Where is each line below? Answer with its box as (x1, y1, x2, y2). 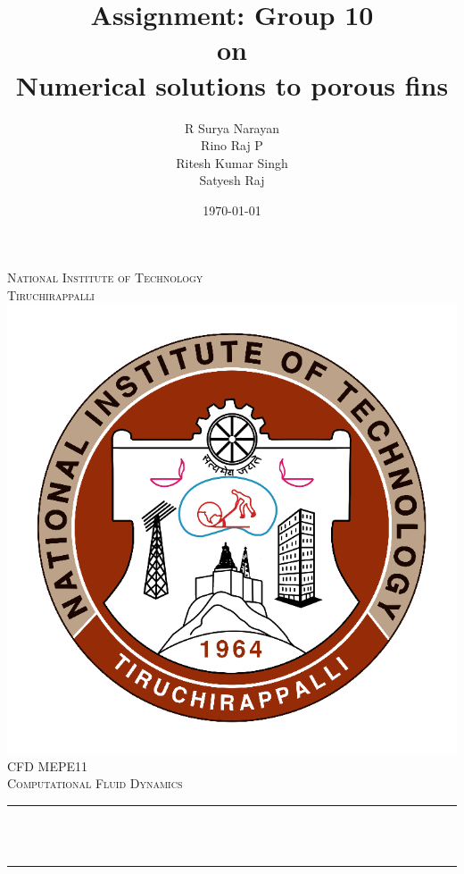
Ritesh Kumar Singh (176, 153, 288, 172)
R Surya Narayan (184, 118, 280, 137)
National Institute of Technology (7, 268, 203, 287)
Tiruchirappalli (7, 286, 95, 305)
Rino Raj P (201, 136, 263, 155)
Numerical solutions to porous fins (15, 66, 449, 103)
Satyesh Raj (199, 171, 265, 189)
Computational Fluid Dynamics (7, 774, 183, 793)
